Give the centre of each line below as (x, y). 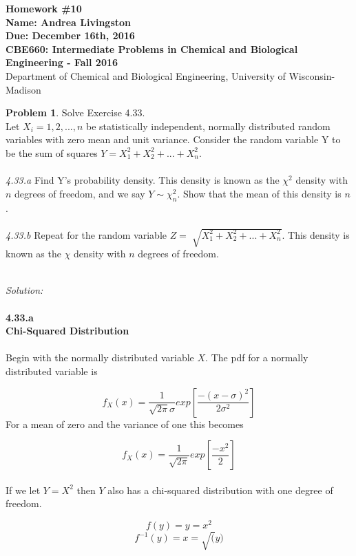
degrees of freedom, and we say (80, 193)
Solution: (24, 290)
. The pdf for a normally (257, 357)
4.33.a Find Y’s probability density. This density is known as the (143, 180)
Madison (23, 89)
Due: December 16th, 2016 (70, 35)
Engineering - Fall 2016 (62, 62)
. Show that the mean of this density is (259, 193)
